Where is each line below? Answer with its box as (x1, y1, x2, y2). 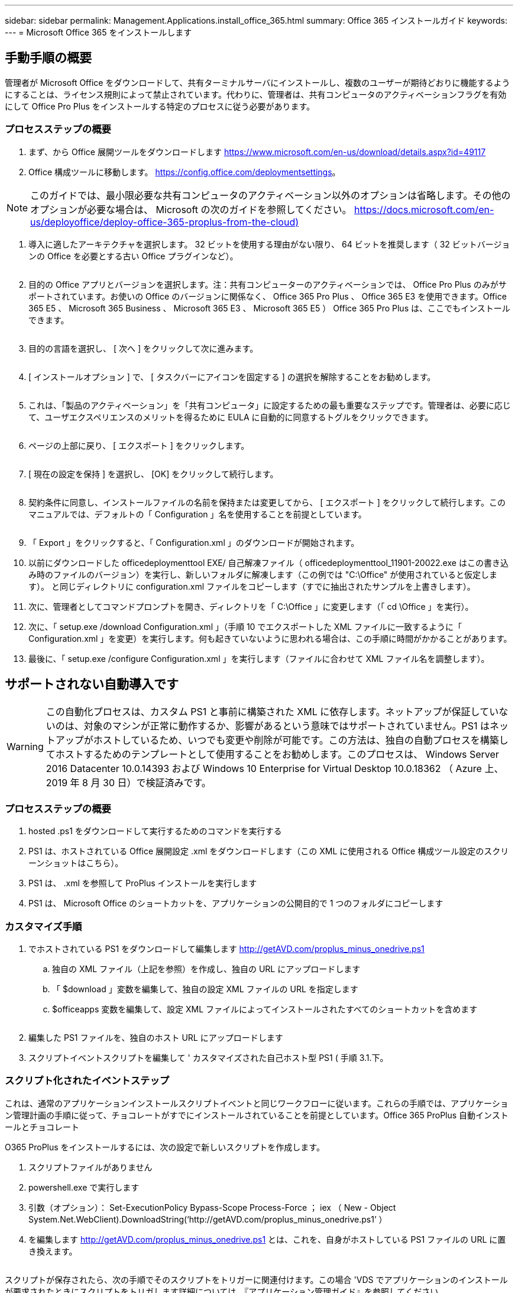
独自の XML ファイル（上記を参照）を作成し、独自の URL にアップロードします (52, 963, 361, 974)
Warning (7, 741, 44, 753)
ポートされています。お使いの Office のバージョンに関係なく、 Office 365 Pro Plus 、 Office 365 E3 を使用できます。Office (28, 291, 507, 301)
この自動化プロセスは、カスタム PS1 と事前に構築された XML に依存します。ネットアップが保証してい (46, 706, 499, 718)
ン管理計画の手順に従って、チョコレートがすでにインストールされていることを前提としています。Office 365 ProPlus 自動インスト (5, 1109, 509, 1120)
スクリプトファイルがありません (28, 1162, 153, 1172)
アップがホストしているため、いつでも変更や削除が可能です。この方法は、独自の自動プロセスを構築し (55, 734, 509, 747)
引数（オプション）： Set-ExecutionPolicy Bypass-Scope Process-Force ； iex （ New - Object (28, 1202, 396, 1212)
